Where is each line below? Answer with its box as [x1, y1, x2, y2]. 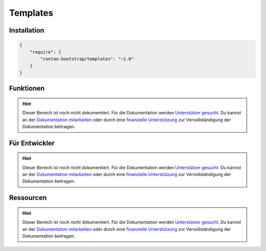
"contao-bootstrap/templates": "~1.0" [40, 56, 134, 62]
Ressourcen [9, 194, 47, 202]
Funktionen [9, 84, 45, 93]
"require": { [30, 49, 62, 55]
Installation [9, 26, 44, 35]
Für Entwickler [9, 139, 55, 147]
